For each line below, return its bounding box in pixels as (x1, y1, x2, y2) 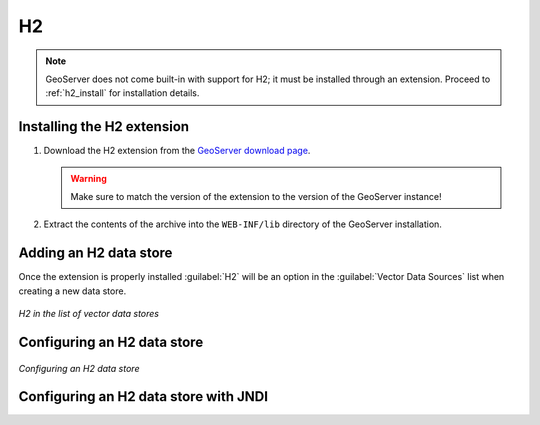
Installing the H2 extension (18, 118, 190, 135)
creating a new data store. (18, 285, 127, 297)
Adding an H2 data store (18, 245, 173, 262)
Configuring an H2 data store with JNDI (18, 388, 269, 405)
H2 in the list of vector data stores (18, 308, 160, 320)
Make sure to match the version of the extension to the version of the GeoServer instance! (70, 191, 442, 203)
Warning (70, 172, 107, 184)
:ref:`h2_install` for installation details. (45, 87, 200, 99)
